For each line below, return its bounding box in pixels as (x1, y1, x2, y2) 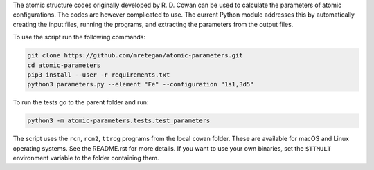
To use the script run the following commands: (12, 33, 145, 41)
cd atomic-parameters (27, 61, 101, 69)
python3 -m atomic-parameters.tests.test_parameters (27, 117, 211, 124)
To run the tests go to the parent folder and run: (12, 98, 149, 106)
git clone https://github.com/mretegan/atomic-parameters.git (27, 52, 243, 59)
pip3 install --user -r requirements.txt (27, 70, 170, 79)
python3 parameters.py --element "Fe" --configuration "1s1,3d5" (27, 80, 254, 88)
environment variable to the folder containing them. (12, 154, 159, 162)
